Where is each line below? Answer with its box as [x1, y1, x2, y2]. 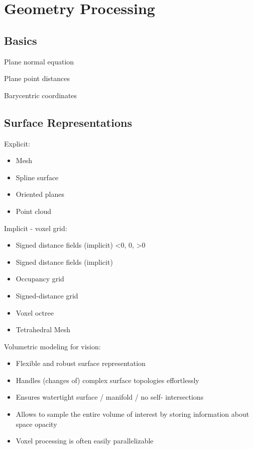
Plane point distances [4, 73, 70, 84]
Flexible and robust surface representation [16, 358, 146, 368]
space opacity [16, 418, 57, 429]
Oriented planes [16, 189, 64, 199]
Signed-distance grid [16, 290, 78, 301]
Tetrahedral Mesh [16, 324, 71, 335]
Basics [4, 32, 37, 48]
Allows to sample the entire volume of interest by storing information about [16, 409, 249, 419]
